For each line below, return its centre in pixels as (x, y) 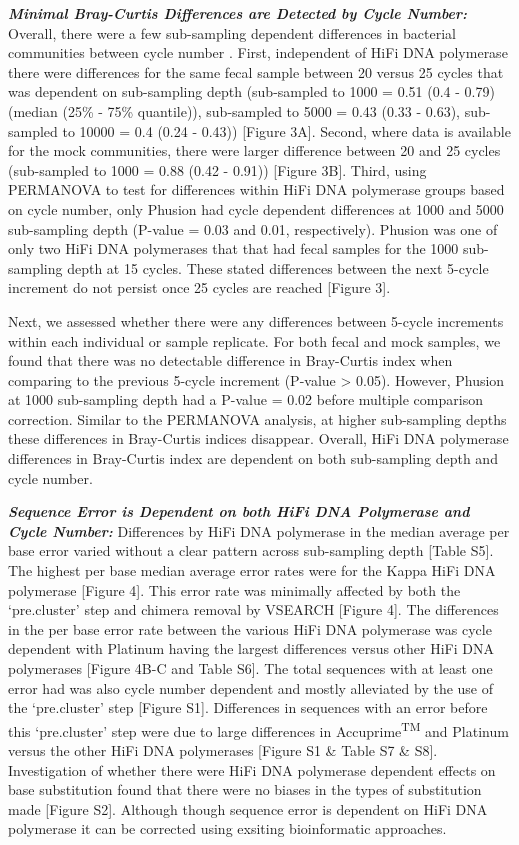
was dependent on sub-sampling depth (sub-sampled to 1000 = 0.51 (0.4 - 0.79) (251, 91)
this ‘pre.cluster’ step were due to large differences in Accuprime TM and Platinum (258, 729)
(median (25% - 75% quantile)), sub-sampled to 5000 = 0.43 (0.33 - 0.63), (234, 110)
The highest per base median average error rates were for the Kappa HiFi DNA (252, 570)
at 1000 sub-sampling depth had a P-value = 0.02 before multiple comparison (245, 399)
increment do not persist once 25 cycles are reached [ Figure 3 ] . (199, 287)
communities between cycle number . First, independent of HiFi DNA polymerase (258, 52)
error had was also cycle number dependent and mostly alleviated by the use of (251, 687)
